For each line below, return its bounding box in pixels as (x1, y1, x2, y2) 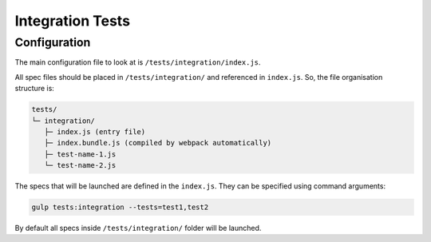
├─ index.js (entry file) (44, 127, 146, 136)
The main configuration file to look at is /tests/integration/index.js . (14, 58, 261, 67)
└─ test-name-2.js (44, 161, 117, 170)
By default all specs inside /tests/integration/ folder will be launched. (14, 224, 262, 233)
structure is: (14, 84, 55, 93)
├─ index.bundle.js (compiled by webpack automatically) (44, 138, 272, 148)
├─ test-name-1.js (44, 149, 117, 159)
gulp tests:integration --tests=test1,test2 (31, 203, 209, 212)
